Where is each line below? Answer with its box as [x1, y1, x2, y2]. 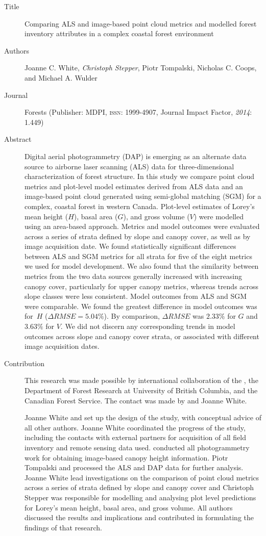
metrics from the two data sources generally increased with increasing [25, 271, 243, 282]
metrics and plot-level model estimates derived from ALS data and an [25, 181, 243, 191]
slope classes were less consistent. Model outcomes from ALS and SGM [25, 291, 247, 301]
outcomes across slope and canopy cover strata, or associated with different [25, 330, 259, 341]
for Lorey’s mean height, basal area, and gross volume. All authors [25, 502, 233, 513]
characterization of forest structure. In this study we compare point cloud [25, 171, 255, 182]
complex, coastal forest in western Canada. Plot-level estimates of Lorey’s [25, 200, 255, 211]
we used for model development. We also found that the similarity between [25, 261, 259, 271]
